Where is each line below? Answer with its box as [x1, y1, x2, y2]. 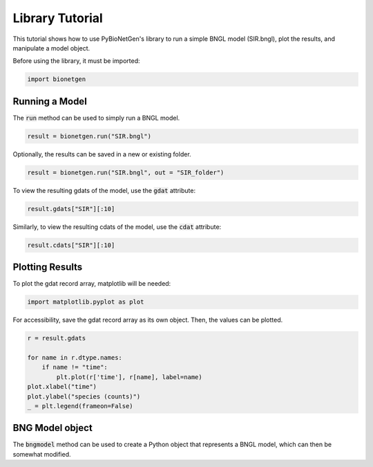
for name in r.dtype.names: [27, 354, 122, 361]
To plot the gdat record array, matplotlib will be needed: [12, 280, 171, 288]
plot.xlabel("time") [27, 383, 97, 391]
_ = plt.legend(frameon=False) [27, 402, 134, 410]
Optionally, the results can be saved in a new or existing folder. [12, 149, 191, 158]
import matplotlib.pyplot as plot [27, 298, 144, 306]
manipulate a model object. [12, 44, 90, 52]
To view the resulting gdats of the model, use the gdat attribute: [12, 186, 196, 194]
